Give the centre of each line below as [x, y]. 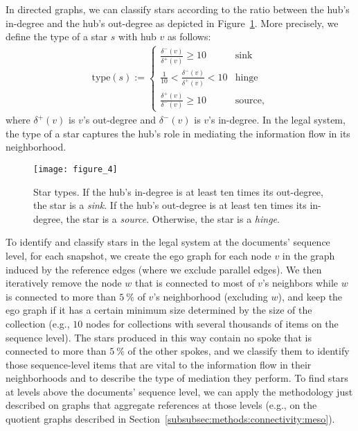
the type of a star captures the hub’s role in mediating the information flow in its [178, 133]
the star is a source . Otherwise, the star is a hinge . [173, 218]
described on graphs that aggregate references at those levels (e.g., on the [161, 405]
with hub [137, 36]
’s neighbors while [300, 283]
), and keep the [310, 296]
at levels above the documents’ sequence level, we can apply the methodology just [179, 391]
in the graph [308, 255]
